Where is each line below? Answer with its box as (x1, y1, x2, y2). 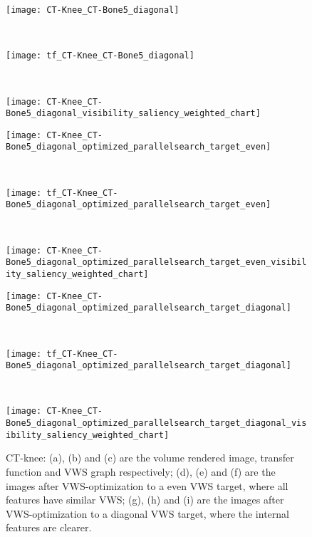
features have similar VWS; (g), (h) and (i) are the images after (6, 492, 284, 507)
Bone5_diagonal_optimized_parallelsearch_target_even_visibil (6, 257, 307, 268)
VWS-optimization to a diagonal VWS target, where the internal (6, 506, 289, 521)
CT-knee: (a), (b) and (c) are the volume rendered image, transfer (6, 450, 294, 465)
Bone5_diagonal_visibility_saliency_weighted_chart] (6, 108, 261, 119)
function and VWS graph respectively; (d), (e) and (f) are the (6, 464, 276, 479)
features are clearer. (6, 520, 92, 535)
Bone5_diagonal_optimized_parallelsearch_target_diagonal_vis (6, 418, 307, 429)
